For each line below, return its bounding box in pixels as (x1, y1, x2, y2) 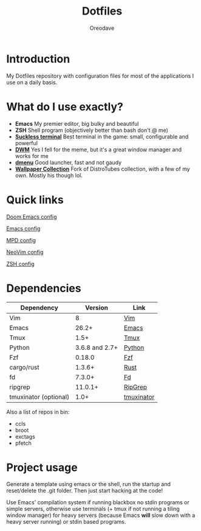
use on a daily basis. (6, 78, 58, 86)
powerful (15, 139, 38, 146)
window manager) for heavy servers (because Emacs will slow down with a (6, 512, 196, 519)
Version (84, 303, 108, 312)
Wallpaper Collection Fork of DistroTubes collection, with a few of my (15, 165, 190, 173)
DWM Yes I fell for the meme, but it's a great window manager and (15, 146, 182, 153)
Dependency (20, 303, 59, 312)
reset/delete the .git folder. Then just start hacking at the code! (6, 487, 163, 495)
